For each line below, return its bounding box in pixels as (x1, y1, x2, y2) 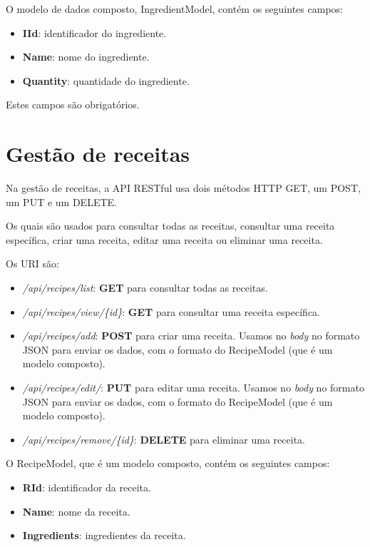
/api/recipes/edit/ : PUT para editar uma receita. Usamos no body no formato (22, 380, 364, 395)
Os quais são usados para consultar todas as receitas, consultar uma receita (6, 218, 335, 233)
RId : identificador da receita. (22, 480, 151, 494)
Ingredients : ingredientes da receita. (22, 528, 186, 543)
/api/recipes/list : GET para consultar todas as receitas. (22, 280, 268, 295)
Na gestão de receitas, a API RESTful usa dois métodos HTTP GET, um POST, (6, 180, 361, 195)
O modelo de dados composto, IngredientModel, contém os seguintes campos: (6, 1, 343, 16)
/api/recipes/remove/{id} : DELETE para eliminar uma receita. (22, 431, 305, 446)
